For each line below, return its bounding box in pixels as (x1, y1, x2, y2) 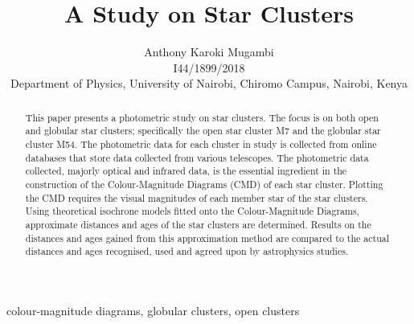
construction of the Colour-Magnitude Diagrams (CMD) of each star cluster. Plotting (25, 177, 383, 191)
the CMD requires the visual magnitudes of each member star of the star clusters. (25, 191, 368, 204)
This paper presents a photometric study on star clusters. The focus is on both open (25, 110, 379, 124)
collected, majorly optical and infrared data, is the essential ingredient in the (25, 164, 347, 178)
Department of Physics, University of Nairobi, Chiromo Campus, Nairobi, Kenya (10, 75, 408, 92)
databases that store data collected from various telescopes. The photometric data (25, 150, 369, 164)
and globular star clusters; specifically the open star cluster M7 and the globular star (25, 124, 381, 137)
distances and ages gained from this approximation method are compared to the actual (25, 231, 390, 244)
